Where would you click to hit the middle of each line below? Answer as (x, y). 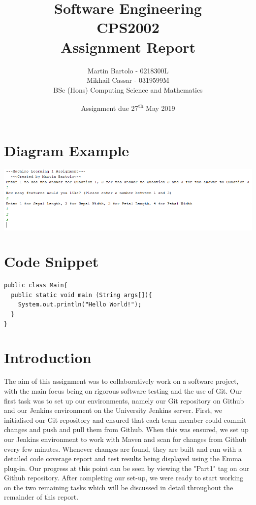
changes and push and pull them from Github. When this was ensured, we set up (126, 429)
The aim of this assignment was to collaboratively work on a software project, (121, 381)
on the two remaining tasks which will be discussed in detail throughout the (119, 487)
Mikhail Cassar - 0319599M (128, 80)
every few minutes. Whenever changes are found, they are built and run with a (123, 449)
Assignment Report (128, 47)
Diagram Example (67, 150)
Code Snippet (51, 261)
